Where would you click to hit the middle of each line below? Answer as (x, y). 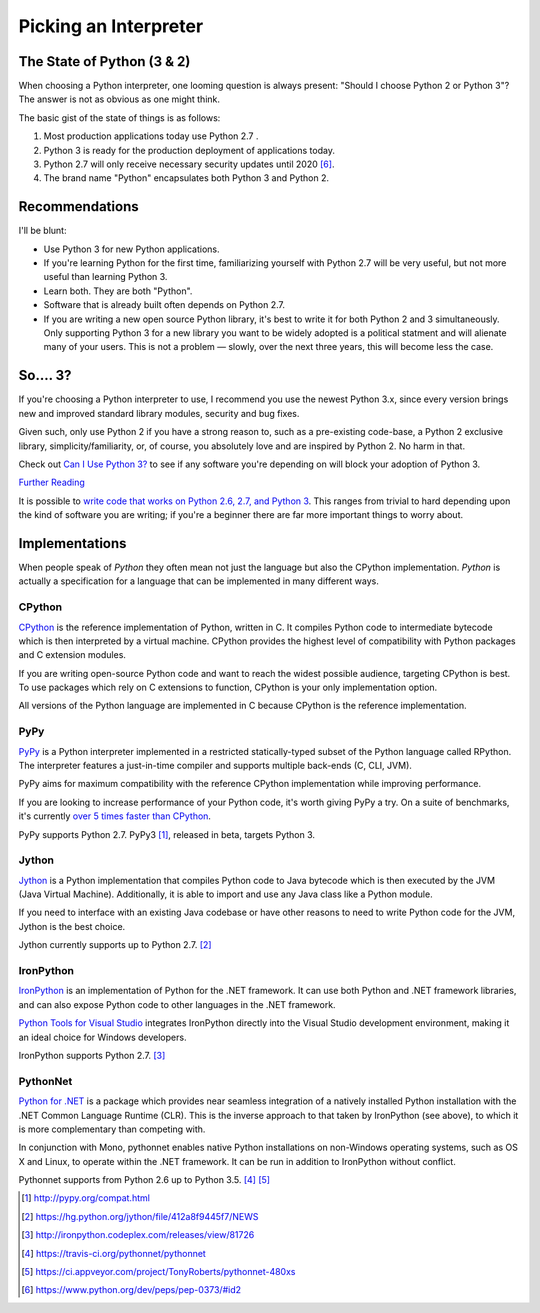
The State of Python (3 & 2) (104, 61)
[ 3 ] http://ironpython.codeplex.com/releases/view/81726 (138, 1235)
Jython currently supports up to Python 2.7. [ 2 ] (115, 945)
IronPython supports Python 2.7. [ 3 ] (92, 1055)
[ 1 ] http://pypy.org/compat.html (85, 1198)
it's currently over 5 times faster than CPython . (115, 816)
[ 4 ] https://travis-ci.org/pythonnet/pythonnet (114, 1253)
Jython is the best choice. (72, 926)
